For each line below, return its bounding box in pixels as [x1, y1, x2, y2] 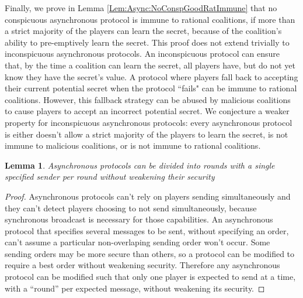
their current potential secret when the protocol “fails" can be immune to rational [5, 82, 297, 94]
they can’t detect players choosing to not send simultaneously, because [5, 201, 257, 214]
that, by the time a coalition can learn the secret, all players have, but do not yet [5, 59, 296, 71]
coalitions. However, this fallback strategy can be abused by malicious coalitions [5, 93, 291, 105]
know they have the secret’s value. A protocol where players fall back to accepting [5, 70, 298, 83]
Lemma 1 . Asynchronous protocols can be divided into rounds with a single [5, 159, 275, 171]
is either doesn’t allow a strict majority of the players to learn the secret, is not [5, 128, 288, 140]
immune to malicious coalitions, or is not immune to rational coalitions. [5, 139, 261, 152]
